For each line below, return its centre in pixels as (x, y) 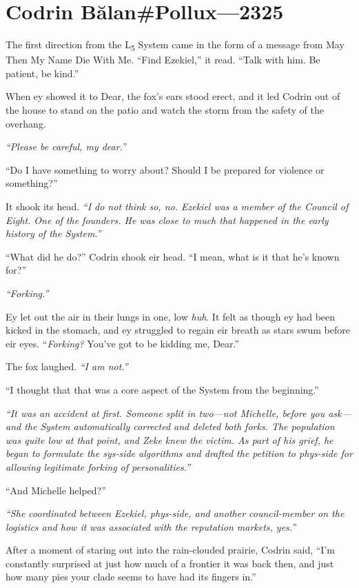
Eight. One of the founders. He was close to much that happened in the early (167, 220)
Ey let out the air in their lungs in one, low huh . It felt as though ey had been (171, 316)
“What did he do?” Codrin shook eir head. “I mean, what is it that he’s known (173, 256)
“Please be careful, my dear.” (66, 146)
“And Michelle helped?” (56, 490)
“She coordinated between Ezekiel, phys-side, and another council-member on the (175, 513)
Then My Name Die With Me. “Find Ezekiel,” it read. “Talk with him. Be (163, 60)
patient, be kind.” (42, 73)
